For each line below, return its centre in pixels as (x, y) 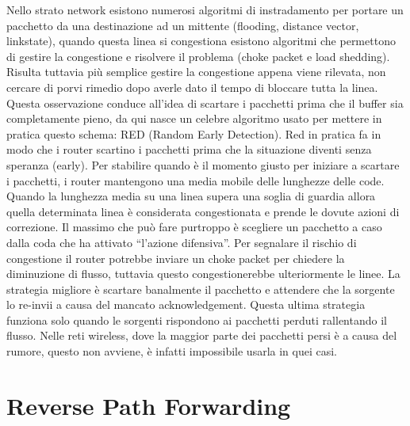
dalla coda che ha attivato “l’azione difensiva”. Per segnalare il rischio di (182, 242)
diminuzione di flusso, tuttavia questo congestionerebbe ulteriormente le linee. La (203, 274)
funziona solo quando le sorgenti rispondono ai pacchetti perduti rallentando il (197, 319)
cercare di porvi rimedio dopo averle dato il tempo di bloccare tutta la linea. (192, 87)
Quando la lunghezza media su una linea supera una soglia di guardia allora (191, 196)
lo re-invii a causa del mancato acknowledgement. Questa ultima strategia (186, 304)
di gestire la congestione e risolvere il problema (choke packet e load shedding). (198, 56)
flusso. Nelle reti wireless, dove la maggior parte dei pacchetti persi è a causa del (202, 335)
